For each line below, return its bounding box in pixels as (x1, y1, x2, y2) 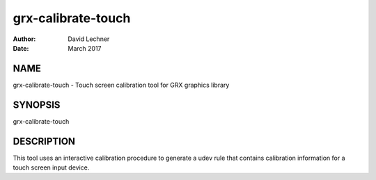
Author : (13, 35, 36, 43)
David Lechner (68, 35, 110, 43)
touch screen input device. (13, 163, 90, 172)
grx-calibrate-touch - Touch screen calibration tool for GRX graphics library (13, 81, 230, 89)
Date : (13, 44, 29, 52)
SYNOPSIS (13, 99, 61, 111)
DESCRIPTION (13, 136, 76, 147)
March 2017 (68, 44, 102, 52)
